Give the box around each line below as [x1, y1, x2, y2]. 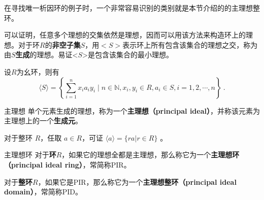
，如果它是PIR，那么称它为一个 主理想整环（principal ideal [38, 176, 237, 187]
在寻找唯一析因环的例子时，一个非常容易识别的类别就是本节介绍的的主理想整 [4, 3, 260, 13]
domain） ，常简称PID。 [4, 186, 82, 197]
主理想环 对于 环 [4, 149, 56, 160]
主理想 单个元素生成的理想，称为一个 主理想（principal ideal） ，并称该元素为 [4, 105, 260, 116]
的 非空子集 [45, 39, 81, 50]
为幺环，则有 [16, 66, 59, 77]
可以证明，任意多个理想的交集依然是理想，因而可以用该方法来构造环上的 [4, 29, 246, 40]
